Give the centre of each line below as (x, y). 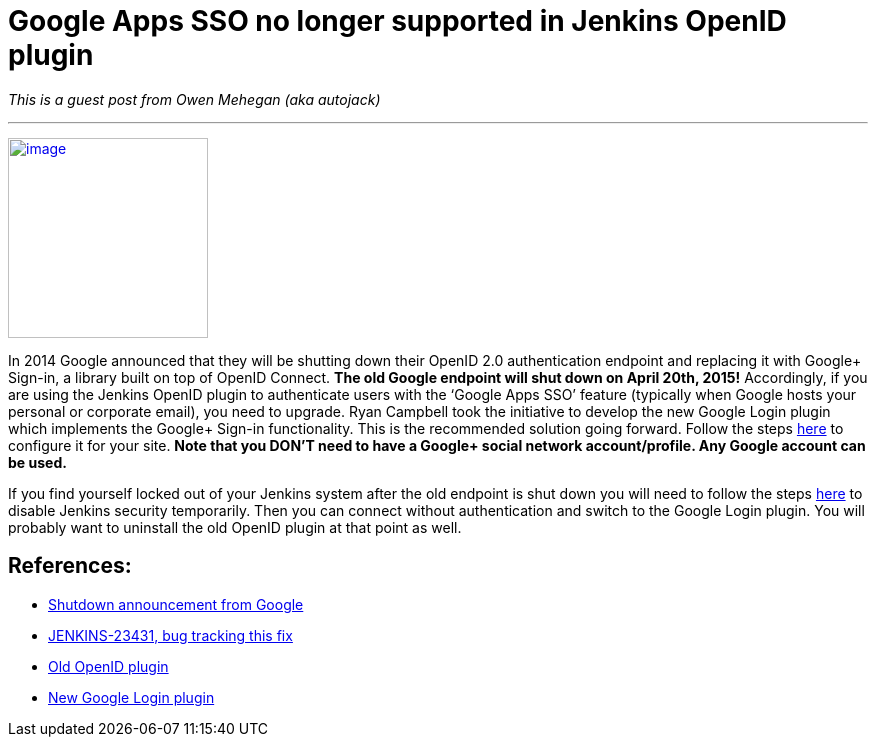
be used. (37, 462)
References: (70, 566)
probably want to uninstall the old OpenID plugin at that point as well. (235, 527)
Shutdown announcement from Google (176, 604)
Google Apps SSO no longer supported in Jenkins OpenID (397, 21)
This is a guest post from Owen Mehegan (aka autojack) (194, 99)
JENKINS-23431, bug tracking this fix (170, 635)
